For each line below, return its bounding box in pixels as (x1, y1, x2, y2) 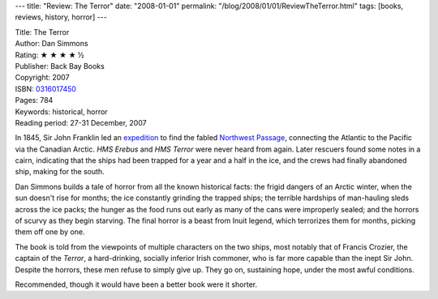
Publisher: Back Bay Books (15, 61, 105, 70)
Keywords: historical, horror (15, 106, 109, 117)
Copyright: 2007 (15, 73, 70, 83)
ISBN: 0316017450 (15, 83, 77, 93)
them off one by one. (15, 227, 85, 237)
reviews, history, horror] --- (15, 12, 107, 22)
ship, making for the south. (15, 167, 105, 177)
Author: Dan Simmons (15, 39, 88, 49)
